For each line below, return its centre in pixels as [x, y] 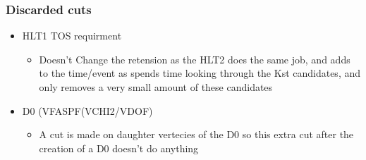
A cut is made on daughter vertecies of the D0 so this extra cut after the [196, 134]
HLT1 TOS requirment [72, 36]
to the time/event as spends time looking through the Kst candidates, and [200, 73]
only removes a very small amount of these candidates [156, 87]
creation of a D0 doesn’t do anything [119, 148]
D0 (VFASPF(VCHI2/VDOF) [87, 110]
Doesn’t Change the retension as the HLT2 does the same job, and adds [195, 59]
